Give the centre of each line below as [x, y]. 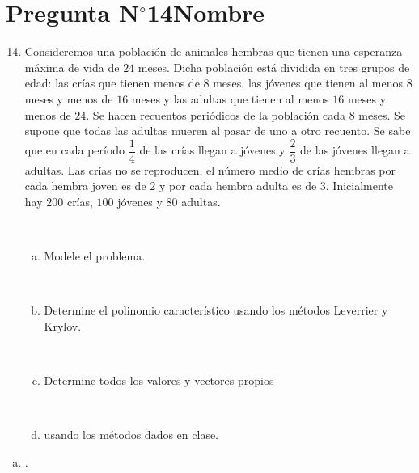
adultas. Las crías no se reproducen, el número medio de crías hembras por [210, 169]
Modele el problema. [95, 256]
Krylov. [63, 325]
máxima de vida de [72, 67]
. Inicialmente [360, 186]
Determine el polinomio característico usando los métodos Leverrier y [216, 310]
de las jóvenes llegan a [355, 150]
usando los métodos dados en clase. [131, 435]
